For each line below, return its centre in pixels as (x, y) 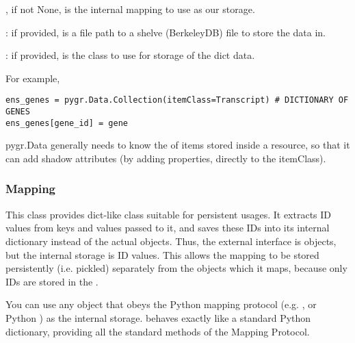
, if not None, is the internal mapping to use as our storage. (130, 9)
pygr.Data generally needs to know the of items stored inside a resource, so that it (178, 145)
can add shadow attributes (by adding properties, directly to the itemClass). (166, 158)
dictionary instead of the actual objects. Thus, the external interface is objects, (171, 241)
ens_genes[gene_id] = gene (67, 123)
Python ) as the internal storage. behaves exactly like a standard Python (158, 317)
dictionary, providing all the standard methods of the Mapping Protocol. (158, 331)
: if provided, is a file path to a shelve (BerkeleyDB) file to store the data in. (166, 32)
